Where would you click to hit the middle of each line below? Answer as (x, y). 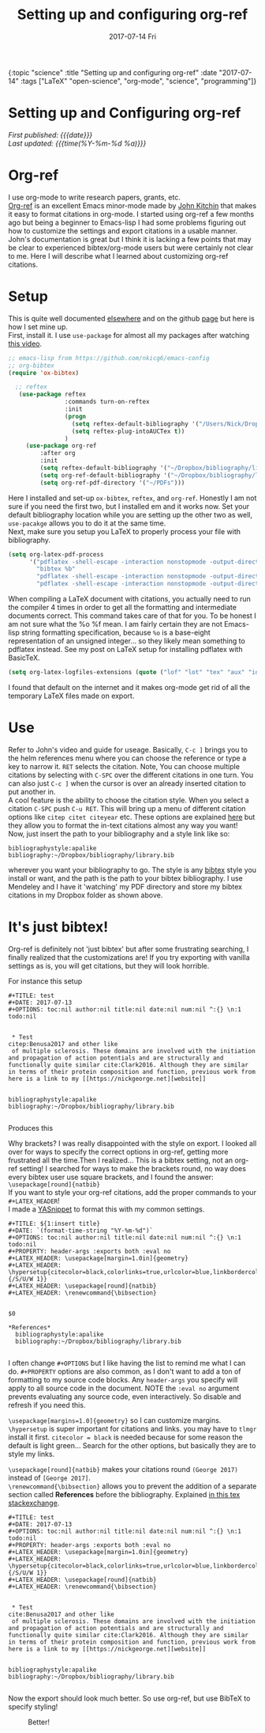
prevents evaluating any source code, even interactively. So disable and (125, 1396)
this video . (25, 343)
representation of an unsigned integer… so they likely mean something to (127, 641)
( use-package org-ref (61, 446)
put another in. (32, 791)
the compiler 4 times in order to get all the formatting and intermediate (122, 607)
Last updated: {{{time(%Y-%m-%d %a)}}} (77, 143)
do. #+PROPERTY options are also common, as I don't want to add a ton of (125, 1371)
